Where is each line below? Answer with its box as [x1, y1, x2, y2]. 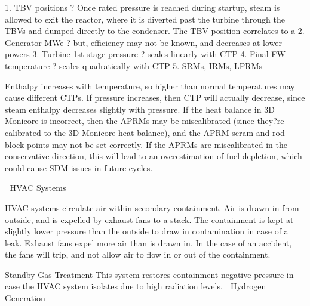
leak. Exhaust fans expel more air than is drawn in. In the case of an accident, [5, 236, 292, 249]
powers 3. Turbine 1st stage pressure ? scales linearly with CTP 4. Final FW [5, 48, 286, 60]
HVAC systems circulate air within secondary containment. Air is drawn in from [5, 201, 299, 214]
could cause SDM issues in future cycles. [5, 161, 153, 174]
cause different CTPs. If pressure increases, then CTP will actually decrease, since [5, 91, 305, 104]
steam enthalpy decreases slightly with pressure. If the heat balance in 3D [5, 103, 275, 115]
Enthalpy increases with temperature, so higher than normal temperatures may [5, 79, 295, 92]
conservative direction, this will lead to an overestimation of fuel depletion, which [5, 150, 302, 162]
